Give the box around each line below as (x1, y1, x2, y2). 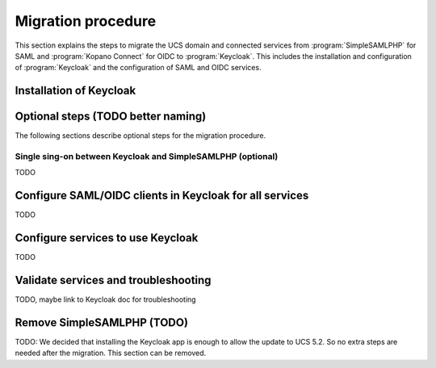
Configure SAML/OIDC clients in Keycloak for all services (15, 189, 309, 203)
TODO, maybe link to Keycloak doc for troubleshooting (15, 295, 197, 304)
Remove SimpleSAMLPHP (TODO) (15, 316, 189, 329)
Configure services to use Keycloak (15, 231, 199, 245)
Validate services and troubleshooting (15, 274, 212, 287)
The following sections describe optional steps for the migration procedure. (15, 131, 266, 140)
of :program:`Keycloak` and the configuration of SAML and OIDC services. (15, 63, 262, 73)
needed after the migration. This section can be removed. (15, 348, 207, 358)
